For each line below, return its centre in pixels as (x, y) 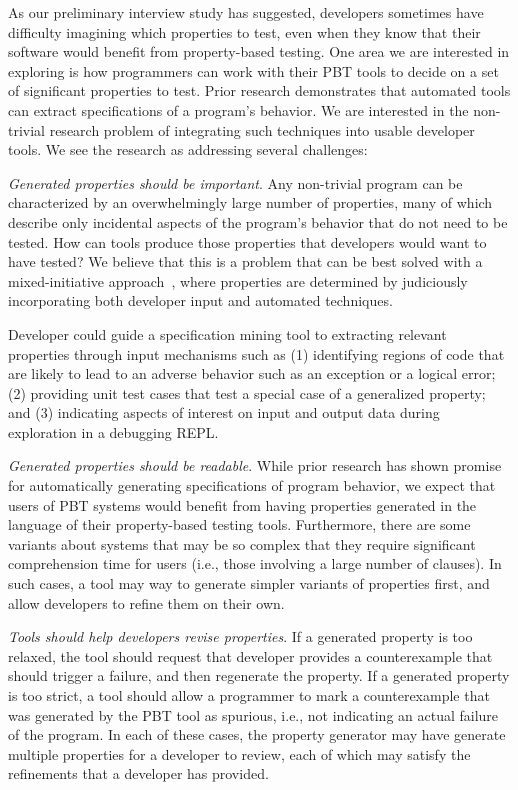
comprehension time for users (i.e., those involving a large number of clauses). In (255, 563)
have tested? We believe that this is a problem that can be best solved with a (245, 261)
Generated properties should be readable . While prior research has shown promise (255, 465)
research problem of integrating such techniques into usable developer (262, 129)
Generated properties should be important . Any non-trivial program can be (235, 182)
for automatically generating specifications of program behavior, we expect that (252, 485)
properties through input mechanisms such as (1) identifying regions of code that (256, 353)
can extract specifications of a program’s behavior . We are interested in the (238, 109)
